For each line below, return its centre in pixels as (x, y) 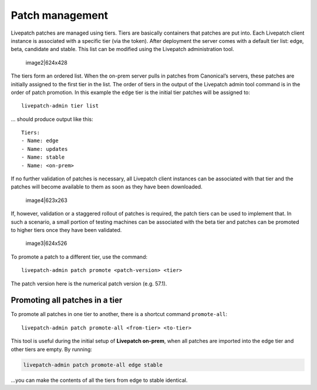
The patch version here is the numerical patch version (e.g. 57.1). (89, 283)
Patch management (60, 15)
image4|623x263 (46, 200)
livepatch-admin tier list (60, 106)
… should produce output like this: (52, 119)
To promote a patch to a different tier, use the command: (79, 257)
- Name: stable (43, 157)
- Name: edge (40, 141)
